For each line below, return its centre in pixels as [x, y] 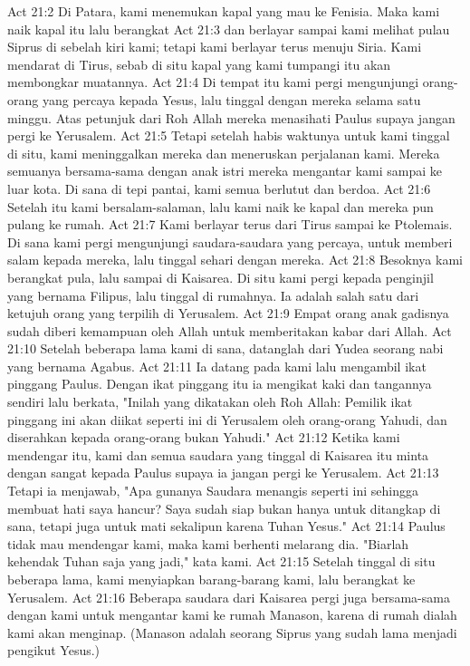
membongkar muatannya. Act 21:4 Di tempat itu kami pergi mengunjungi [213, 82]
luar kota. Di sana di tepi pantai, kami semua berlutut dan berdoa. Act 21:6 [219, 188]
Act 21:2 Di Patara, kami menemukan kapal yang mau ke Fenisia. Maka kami [224, 11]
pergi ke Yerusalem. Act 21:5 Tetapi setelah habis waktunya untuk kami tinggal [229, 135]
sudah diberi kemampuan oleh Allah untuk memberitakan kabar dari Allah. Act [230, 330]
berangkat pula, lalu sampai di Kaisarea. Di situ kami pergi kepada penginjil [221, 277]
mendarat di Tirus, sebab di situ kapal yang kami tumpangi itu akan [199, 64]
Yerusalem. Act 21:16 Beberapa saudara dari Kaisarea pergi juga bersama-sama [229, 597]
